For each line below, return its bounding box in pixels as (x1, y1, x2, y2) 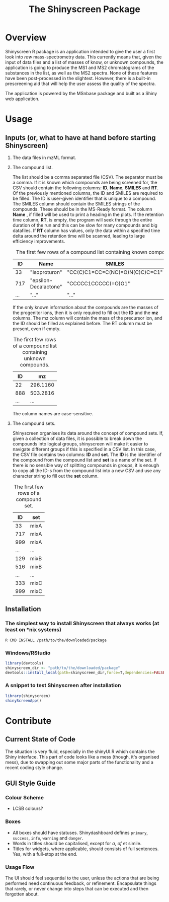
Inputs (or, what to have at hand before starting (5, 133, 156, 142)
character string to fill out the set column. (12, 473, 99, 479)
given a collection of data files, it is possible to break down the (12, 435, 142, 441)
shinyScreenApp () (5, 698, 42, 703)
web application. (5, 96, 40, 102)
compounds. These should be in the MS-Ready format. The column (12, 206, 152, 212)
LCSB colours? (12, 805, 43, 811)
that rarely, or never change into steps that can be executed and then (5, 885, 149, 891)
